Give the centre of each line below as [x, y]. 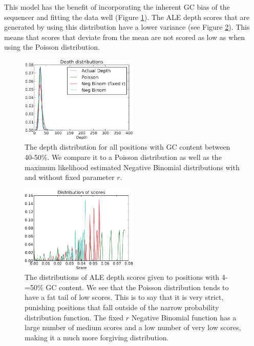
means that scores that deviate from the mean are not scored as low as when [124, 37]
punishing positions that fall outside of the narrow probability [122, 307]
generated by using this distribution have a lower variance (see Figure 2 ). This [127, 27]
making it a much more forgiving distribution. [97, 337]
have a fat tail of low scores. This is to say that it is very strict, [124, 297]
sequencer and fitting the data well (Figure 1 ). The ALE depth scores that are [127, 17]
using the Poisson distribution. [52, 47]
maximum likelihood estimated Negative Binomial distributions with [132, 167]
